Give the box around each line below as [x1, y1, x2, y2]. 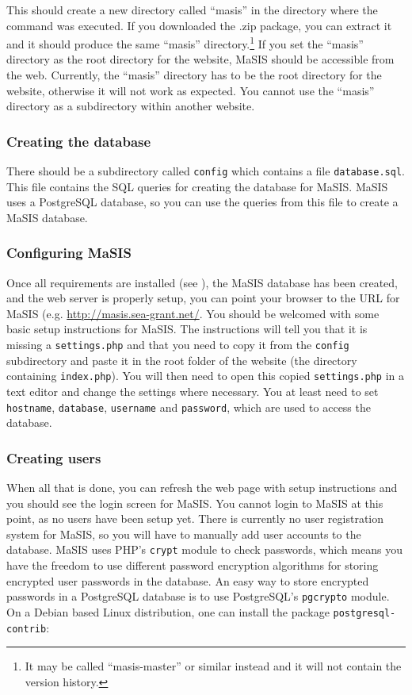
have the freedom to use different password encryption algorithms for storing [6, 557, 379, 574]
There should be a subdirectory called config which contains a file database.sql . [6, 163, 405, 179]
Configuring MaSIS [6, 243, 132, 263]
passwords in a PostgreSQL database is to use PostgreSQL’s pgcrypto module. [6, 588, 390, 605]
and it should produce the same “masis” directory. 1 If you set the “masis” [6, 33, 364, 52]
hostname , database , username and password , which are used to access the [6, 398, 371, 415]
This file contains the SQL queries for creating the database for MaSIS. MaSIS [6, 178, 388, 194]
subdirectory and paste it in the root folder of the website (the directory [6, 351, 357, 368]
